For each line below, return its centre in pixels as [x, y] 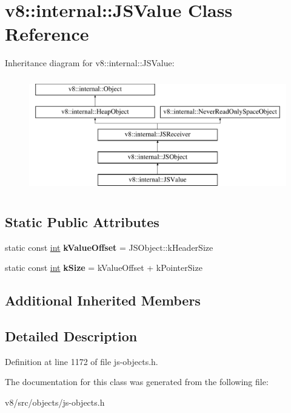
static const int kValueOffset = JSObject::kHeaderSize [109, 247]
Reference [47, 34]
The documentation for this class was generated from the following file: [137, 382]
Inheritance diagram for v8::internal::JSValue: [90, 63]
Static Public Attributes [82, 221]
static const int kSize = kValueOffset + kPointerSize [104, 268]
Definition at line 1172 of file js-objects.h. [82, 361]
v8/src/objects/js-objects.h [55, 402]
